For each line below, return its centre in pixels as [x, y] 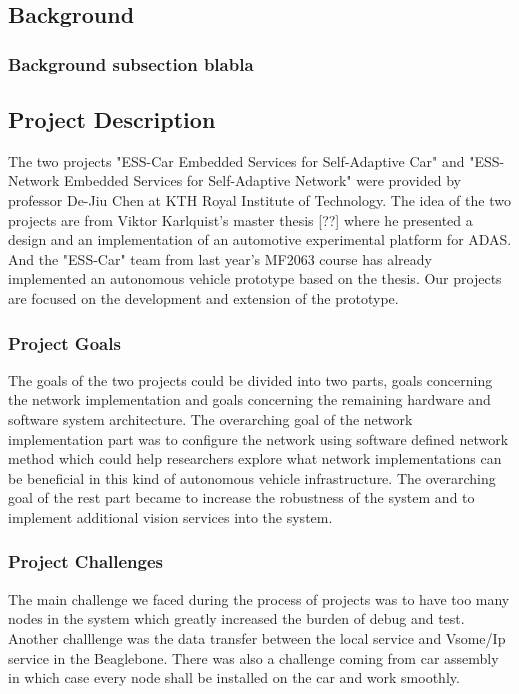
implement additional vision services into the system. [170, 516]
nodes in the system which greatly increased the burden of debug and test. [236, 618]
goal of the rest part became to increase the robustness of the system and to [241, 497]
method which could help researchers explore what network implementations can [255, 458]
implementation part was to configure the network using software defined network [258, 438]
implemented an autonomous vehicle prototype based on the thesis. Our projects [255, 278]
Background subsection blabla [131, 63]
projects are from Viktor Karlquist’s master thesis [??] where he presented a [240, 219]
